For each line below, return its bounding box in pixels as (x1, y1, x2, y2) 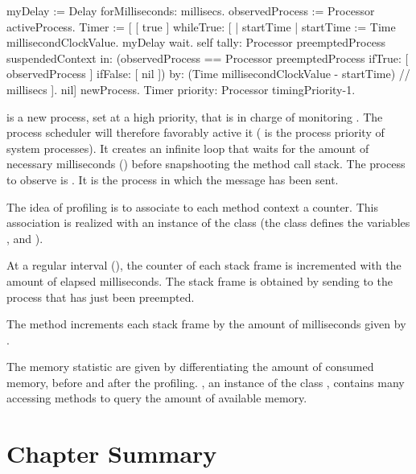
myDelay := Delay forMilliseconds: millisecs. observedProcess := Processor (6, 2, 375, 19)
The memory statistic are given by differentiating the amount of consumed (6, 358, 374, 375)
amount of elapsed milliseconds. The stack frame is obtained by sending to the (6, 272, 393, 289)
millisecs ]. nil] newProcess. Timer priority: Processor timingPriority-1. (6, 80, 356, 97)
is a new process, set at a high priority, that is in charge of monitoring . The (6, 108, 383, 125)
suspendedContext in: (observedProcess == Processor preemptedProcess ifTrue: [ (6, 49, 409, 66)
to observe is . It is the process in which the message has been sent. (6, 171, 339, 188)
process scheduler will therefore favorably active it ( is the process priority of (6, 124, 385, 141)
